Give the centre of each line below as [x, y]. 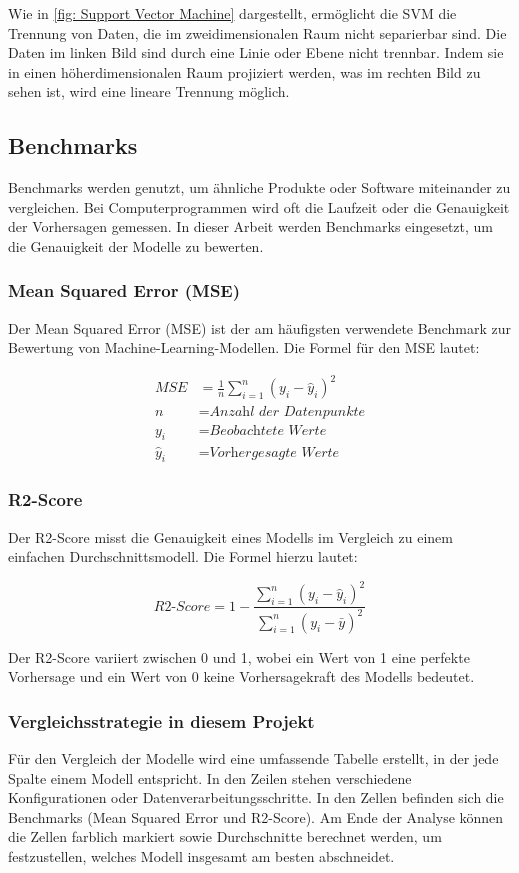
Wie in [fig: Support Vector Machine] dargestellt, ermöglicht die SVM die [232, 13]
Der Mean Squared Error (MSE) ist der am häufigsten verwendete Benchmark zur [259, 327]
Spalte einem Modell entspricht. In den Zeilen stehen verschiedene [210, 777]
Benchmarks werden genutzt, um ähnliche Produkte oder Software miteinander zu [259, 187]
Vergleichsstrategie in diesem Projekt [161, 720]
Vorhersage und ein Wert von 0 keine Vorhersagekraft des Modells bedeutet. [241, 676]
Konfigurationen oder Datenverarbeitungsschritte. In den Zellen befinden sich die [256, 797]
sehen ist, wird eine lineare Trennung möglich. [149, 91]
